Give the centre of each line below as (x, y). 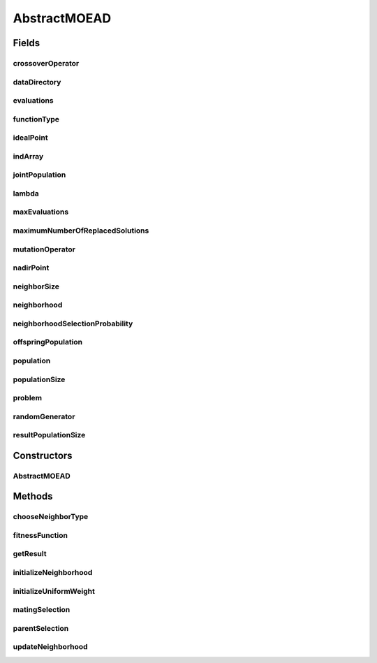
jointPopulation (39, 175)
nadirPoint (31, 268)
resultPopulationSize (49, 435)
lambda (26, 194)
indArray (28, 156)
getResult (30, 554)
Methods (33, 496)
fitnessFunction (40, 535)
